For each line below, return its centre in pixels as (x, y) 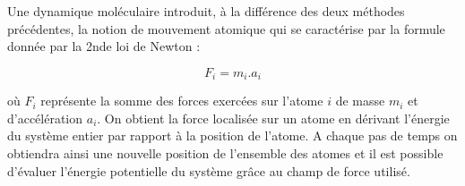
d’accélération (45, 118)
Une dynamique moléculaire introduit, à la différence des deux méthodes (206, 11)
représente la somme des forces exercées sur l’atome (182, 101)
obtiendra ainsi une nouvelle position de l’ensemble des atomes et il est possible (225, 153)
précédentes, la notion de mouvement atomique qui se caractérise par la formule (226, 28)
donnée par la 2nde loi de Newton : (104, 46)
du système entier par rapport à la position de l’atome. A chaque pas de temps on (232, 135)
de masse (360, 101)
